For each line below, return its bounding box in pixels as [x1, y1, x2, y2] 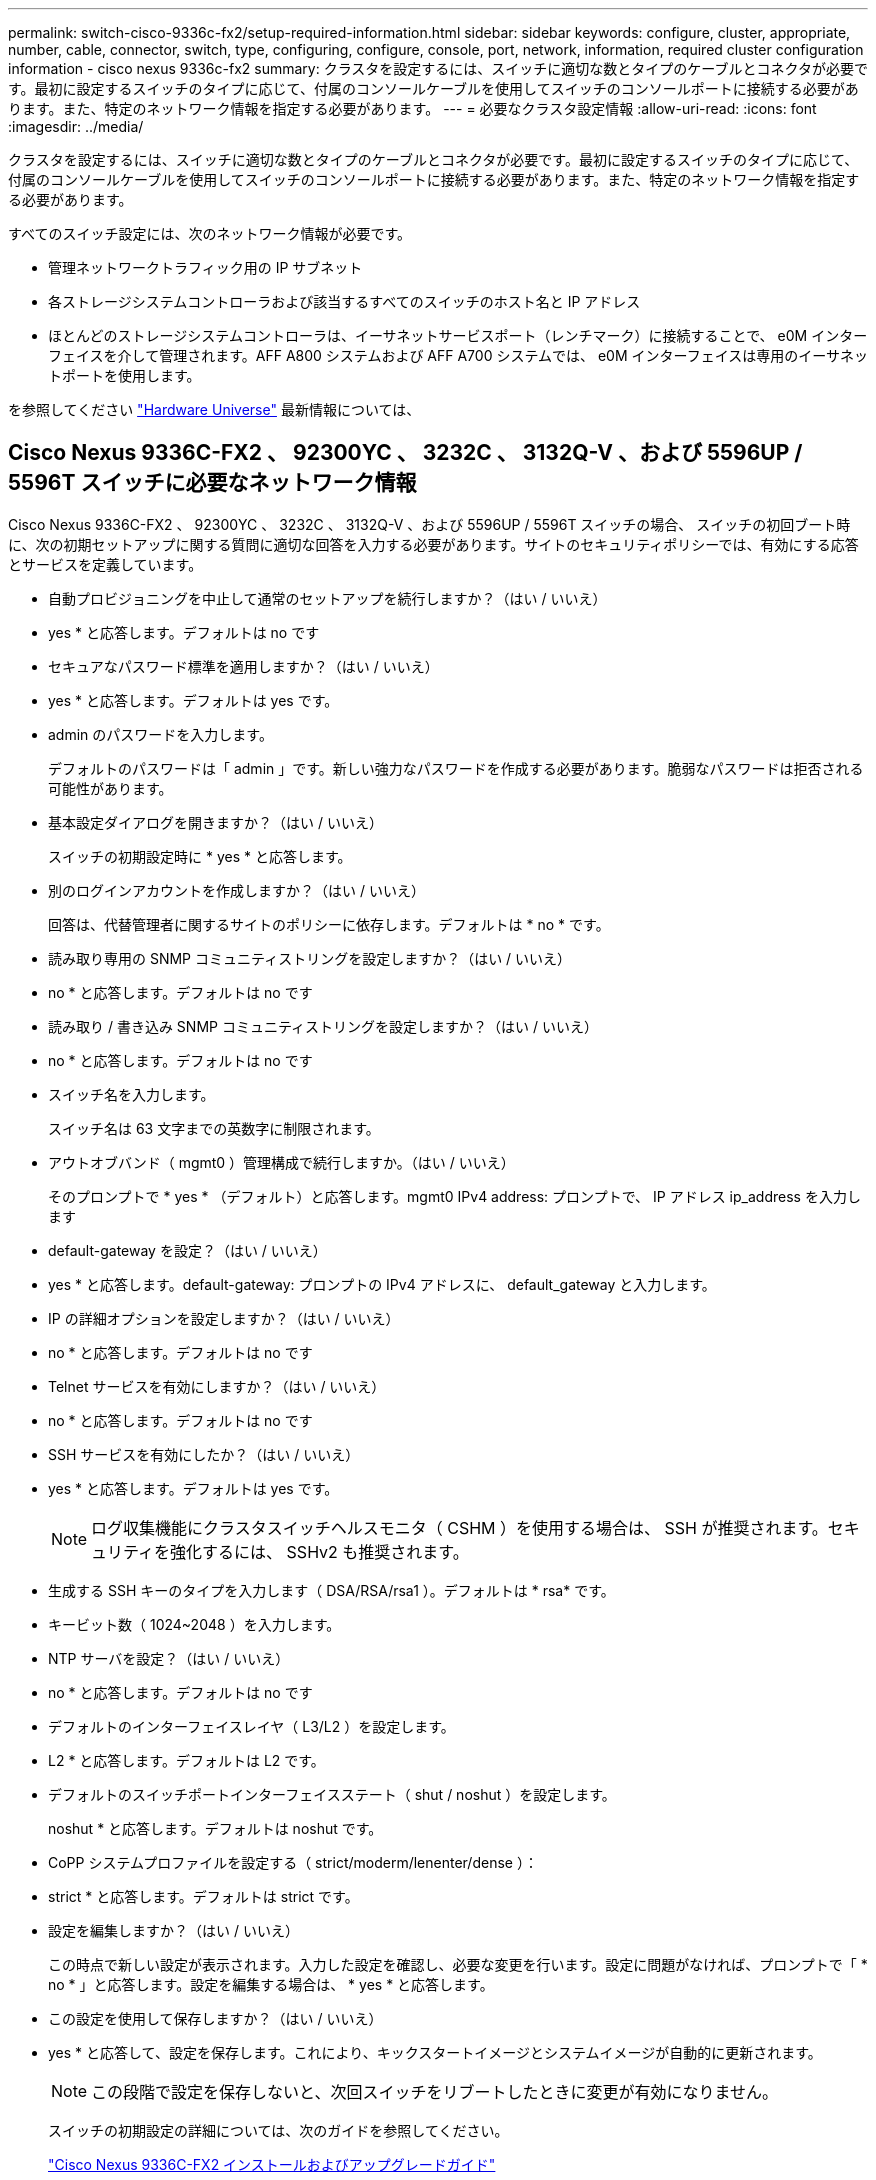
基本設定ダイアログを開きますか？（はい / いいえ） [48, 813, 383, 831]
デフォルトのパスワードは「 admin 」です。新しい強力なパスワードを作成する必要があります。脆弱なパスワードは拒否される [48, 759, 864, 777]
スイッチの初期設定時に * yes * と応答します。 [48, 847, 352, 865]
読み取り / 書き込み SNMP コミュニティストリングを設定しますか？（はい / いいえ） [48, 1017, 598, 1035]
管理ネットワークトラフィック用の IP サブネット [48, 259, 363, 276]
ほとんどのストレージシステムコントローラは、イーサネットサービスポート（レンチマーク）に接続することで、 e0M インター [48, 327, 868, 344]
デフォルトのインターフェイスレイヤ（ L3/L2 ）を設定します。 [48, 1717, 455, 1735]
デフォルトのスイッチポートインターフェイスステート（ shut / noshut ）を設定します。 [48, 1785, 616, 1803]
